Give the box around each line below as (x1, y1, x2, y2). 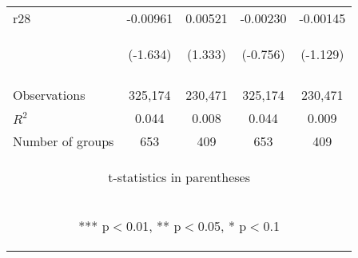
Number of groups (13, 132, 114, 150)
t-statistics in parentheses (108, 168, 250, 186)
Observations (13, 85, 86, 104)
